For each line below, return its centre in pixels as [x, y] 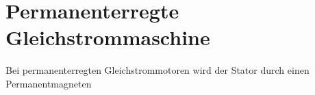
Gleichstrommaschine [108, 37]
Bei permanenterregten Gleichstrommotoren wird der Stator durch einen [157, 70]
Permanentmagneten [49, 83]
